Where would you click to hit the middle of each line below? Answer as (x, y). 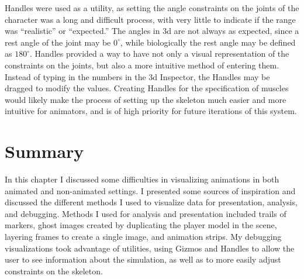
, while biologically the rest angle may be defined (208, 42)
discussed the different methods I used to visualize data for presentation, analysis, (151, 202)
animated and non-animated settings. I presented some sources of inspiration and (150, 190)
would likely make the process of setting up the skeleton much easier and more (146, 99)
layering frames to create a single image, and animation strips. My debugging (143, 237)
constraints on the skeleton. (54, 271)
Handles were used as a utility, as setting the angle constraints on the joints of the (152, 8)
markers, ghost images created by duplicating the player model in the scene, (141, 225)
